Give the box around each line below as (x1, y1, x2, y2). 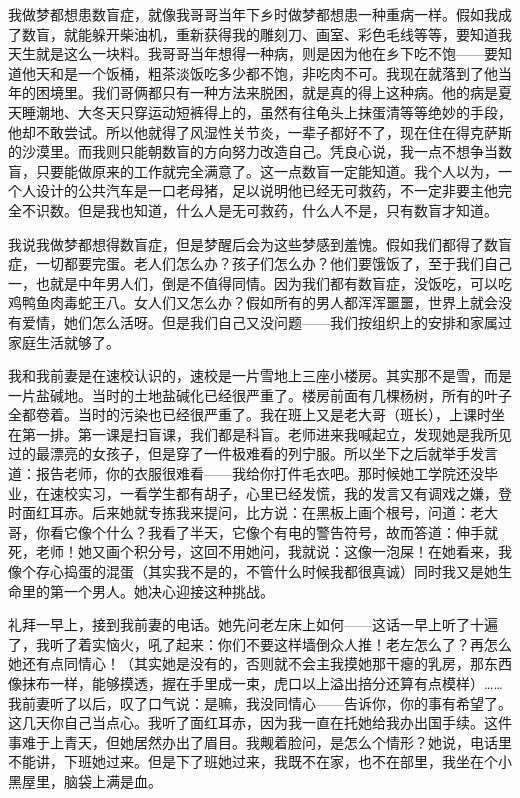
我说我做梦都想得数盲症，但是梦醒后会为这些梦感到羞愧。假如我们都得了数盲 (8, 233, 512, 254)
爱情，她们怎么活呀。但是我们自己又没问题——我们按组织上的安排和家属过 (21, 311, 512, 332)
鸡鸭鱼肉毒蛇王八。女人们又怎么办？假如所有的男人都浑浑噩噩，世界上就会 (8, 292, 498, 313)
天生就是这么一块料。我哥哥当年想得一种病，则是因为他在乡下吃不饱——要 (8, 43, 498, 64)
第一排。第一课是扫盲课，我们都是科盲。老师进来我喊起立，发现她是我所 (21, 423, 498, 444)
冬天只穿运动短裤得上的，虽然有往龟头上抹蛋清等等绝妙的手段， (91, 101, 512, 122)
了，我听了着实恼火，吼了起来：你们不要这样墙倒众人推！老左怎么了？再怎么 (8, 633, 512, 654)
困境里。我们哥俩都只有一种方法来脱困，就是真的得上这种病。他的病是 (35, 82, 498, 103)
